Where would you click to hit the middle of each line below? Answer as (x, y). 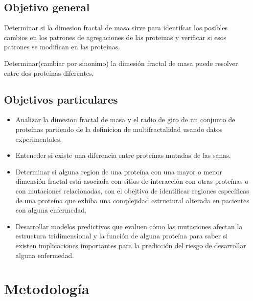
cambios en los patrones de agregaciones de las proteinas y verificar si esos (115, 37)
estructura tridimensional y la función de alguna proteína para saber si (122, 236)
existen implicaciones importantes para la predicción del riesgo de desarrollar (131, 245)
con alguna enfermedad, (51, 210)
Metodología (47, 289)
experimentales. (39, 139)
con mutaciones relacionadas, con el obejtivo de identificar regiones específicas (132, 190)
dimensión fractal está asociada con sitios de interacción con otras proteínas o (132, 181)
